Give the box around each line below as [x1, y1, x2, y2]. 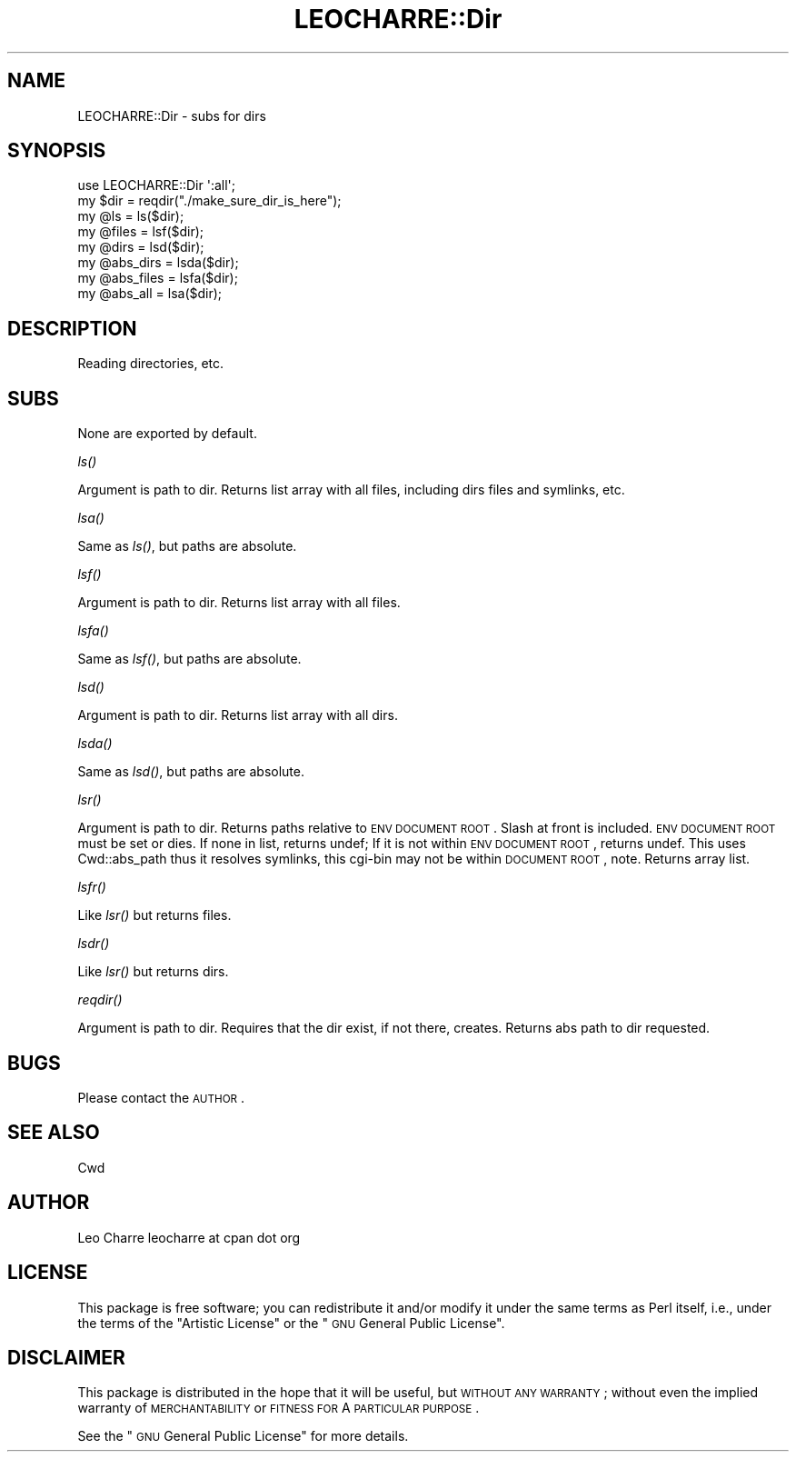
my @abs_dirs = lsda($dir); [77, 255, 239, 271]
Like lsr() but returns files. [77, 907, 232, 924]
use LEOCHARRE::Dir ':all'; [77, 177, 235, 194]
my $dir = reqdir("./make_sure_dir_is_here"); [77, 193, 342, 209]
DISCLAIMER [7, 1345, 125, 1369]
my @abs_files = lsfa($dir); [77, 270, 238, 286]
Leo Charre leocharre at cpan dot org [77, 1229, 301, 1245]
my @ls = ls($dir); [77, 208, 184, 225]
